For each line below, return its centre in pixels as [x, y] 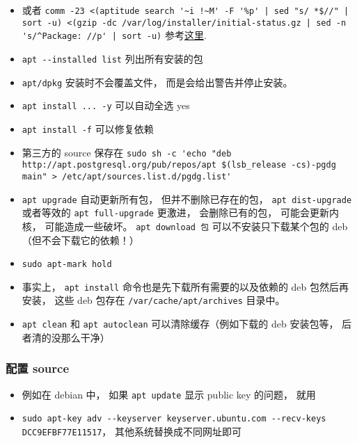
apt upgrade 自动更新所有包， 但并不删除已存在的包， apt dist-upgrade [187, 199]
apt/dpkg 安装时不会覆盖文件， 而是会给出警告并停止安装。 [157, 82]
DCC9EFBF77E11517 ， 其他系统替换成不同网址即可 [132, 431]
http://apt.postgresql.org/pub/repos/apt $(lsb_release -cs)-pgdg [179, 165]
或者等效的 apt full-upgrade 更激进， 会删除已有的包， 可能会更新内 [181, 212]
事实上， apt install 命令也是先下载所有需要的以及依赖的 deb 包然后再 [185, 286]
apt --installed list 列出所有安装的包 [112, 58]
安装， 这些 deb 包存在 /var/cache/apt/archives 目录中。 [153, 300]
